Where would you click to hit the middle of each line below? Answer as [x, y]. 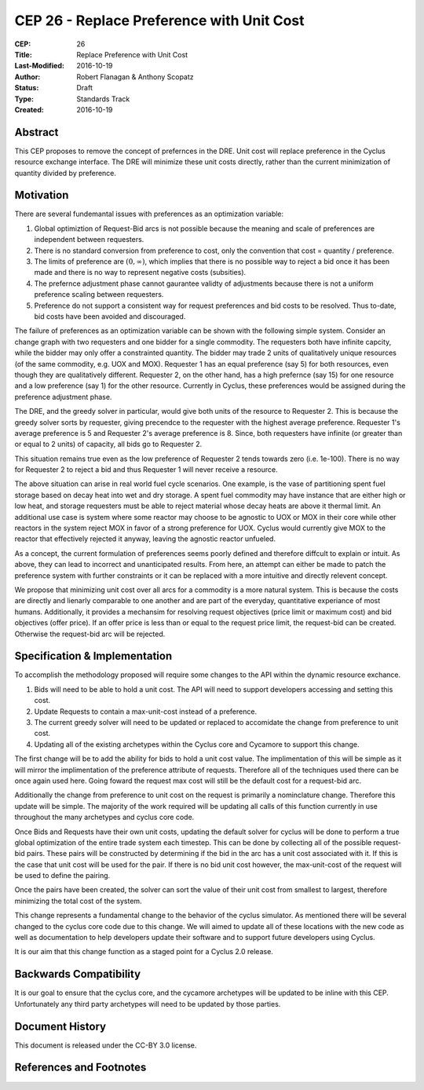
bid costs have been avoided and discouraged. [110, 316]
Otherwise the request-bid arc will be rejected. [90, 634]
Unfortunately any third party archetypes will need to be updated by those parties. [148, 1004]
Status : [27, 88]
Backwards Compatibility [78, 974]
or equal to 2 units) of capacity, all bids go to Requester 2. [108, 444]
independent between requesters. [89, 240]
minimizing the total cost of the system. [78, 901]
